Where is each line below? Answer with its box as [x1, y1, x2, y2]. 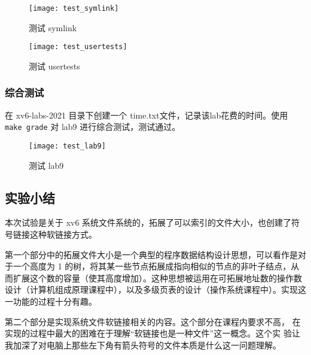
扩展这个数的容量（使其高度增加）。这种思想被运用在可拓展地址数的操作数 [13, 271, 302, 284]
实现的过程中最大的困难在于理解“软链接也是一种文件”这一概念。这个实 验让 [5, 327, 300, 339]
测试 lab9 [29, 159, 64, 171]
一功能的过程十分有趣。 [5, 295, 97, 307]
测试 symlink [29, 21, 77, 34]
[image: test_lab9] [29, 141, 106, 150]
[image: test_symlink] [29, 4, 119, 13]
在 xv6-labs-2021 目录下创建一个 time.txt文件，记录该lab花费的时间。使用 [5, 108, 288, 121]
